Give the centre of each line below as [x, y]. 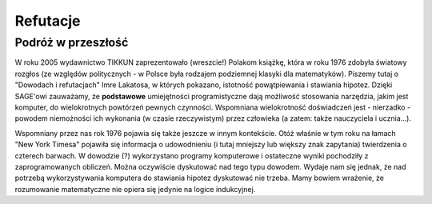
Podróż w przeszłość [72, 42]
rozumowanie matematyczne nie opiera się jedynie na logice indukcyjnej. [135, 189]
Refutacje [48, 21]
